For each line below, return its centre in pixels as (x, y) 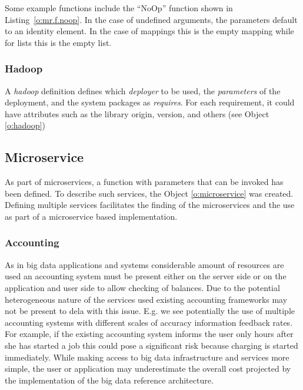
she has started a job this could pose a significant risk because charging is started (151, 345)
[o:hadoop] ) (25, 125)
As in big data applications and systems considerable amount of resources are (144, 264)
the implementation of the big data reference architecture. (109, 380)
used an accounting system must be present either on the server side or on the (146, 276)
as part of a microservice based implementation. (91, 216)
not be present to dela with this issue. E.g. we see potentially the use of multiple (150, 311)
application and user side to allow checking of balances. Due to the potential (142, 287)
